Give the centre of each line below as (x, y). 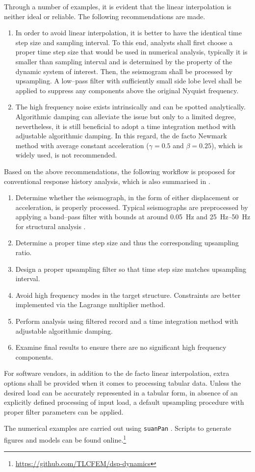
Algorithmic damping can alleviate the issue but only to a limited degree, (126, 116)
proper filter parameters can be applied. (64, 411)
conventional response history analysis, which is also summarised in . (107, 181)
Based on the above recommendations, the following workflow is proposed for (120, 171)
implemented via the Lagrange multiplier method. (90, 304)
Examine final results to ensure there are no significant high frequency (121, 347)
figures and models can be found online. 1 (65, 439)
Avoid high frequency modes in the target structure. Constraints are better (128, 295)
